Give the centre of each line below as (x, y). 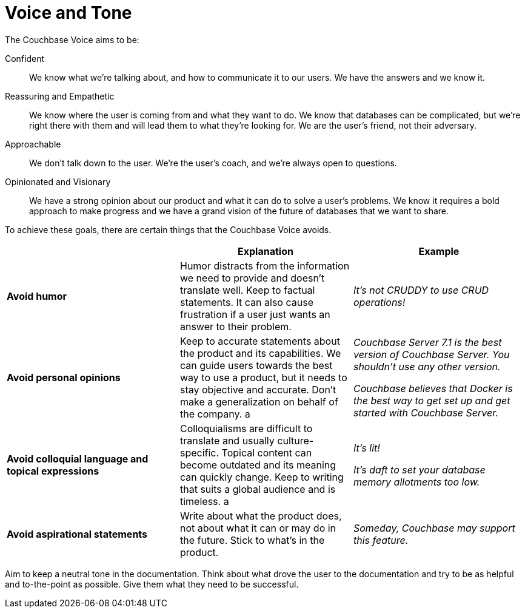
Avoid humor (37, 296)
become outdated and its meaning (258, 465)
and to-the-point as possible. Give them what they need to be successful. (152, 584)
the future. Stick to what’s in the (252, 540)
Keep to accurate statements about (260, 341)
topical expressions (53, 471)
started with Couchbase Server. (426, 412)
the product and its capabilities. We (260, 353)
